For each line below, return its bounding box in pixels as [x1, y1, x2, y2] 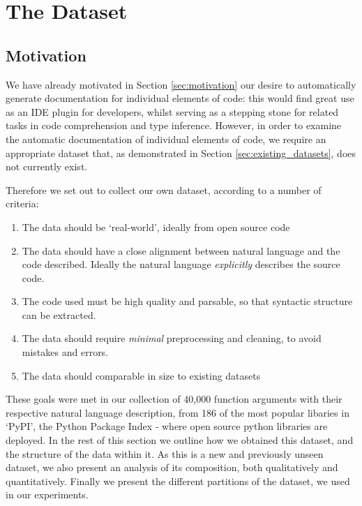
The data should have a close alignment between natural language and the [22, 243, 340, 258]
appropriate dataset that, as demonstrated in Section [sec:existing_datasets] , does [6, 145, 356, 160]
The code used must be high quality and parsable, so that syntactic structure [22, 294, 353, 308]
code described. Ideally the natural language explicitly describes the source [22, 257, 340, 271]
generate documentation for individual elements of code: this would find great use [6, 91, 354, 105]
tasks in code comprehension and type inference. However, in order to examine [6, 118, 342, 133]
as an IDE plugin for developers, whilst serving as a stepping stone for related [6, 104, 339, 119]
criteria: [6, 196, 39, 211]
